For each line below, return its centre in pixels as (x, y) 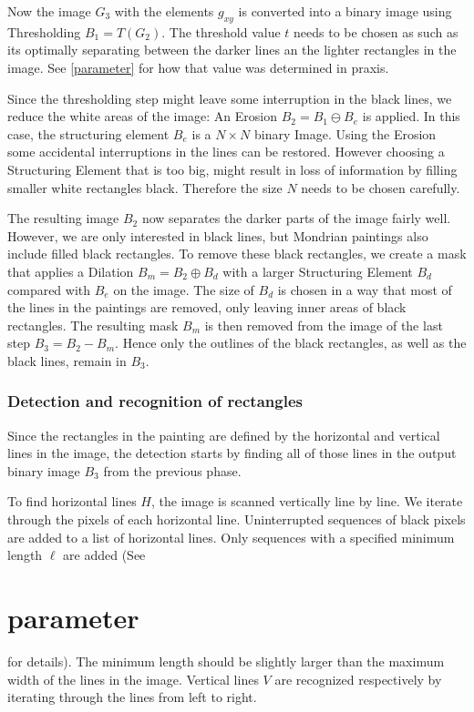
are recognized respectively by (358, 679)
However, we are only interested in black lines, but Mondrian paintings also (218, 235)
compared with (49, 289)
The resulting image (63, 218)
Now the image (49, 11)
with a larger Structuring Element (318, 271)
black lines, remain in (67, 360)
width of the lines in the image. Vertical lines (133, 679)
